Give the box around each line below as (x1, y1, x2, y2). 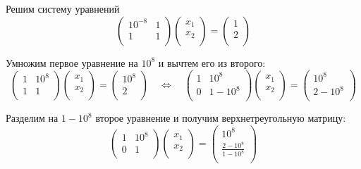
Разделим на (6, 111, 59, 125)
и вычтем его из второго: (158, 55, 266, 70)
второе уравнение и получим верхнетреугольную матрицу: (95, 111, 346, 125)
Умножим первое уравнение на (6, 55, 138, 70)
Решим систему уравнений (6, 1, 120, 15)
